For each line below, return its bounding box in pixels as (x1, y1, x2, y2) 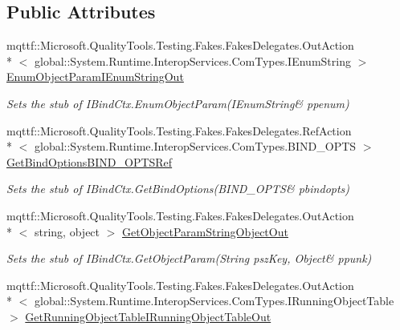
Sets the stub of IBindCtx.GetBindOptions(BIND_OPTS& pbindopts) (6, 180, 350, 197)
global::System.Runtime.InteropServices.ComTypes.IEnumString (34, 52, 351, 69)
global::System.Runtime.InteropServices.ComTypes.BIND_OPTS (34, 138, 357, 155)
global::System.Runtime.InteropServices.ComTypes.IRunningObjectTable (34, 292, 394, 309)
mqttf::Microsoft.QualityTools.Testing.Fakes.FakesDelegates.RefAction (6, 122, 352, 139)
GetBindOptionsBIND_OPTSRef (6, 153, 173, 170)
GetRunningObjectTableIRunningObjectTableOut (25, 308, 271, 324)
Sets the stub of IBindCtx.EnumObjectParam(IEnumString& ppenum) (6, 95, 349, 111)
